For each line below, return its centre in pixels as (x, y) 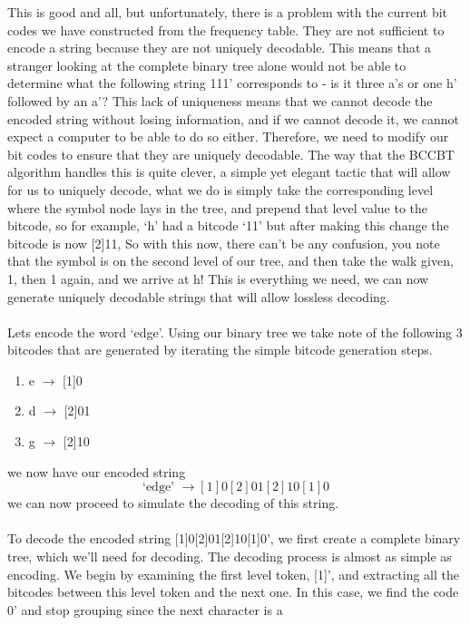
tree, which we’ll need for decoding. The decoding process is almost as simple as (230, 557)
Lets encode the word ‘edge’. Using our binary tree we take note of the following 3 (235, 332)
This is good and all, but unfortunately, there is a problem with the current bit (228, 12)
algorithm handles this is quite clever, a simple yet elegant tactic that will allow (229, 172)
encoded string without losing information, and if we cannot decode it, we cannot (234, 118)
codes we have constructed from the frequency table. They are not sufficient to (226, 29)
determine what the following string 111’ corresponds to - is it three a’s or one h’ (232, 83)
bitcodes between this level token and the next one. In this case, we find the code (233, 592)
